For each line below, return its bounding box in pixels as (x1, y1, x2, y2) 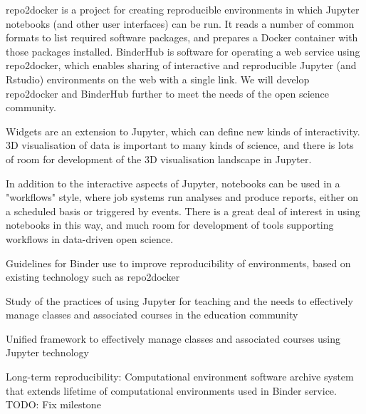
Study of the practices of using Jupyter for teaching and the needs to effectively (6, 293, 353, 308)
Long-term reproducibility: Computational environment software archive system (6, 369, 354, 384)
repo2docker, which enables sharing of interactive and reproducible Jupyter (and (6, 58, 357, 73)
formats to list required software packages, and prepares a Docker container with (6, 30, 358, 45)
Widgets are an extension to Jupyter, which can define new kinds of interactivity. (6, 123, 360, 138)
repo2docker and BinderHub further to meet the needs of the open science (6, 86, 329, 100)
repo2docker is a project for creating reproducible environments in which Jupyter (6, 2, 360, 16)
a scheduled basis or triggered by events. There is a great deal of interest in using (6, 203, 360, 218)
